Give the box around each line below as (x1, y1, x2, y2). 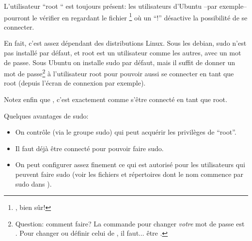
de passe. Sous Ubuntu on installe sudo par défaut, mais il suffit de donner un (4, 57, 236, 67)
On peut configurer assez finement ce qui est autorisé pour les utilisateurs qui (15, 159, 245, 170)
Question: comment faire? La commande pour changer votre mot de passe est (15, 218, 245, 228)
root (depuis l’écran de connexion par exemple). (4, 78, 146, 88)
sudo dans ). (15, 178, 52, 189)
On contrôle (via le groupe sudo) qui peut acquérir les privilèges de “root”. (15, 127, 236, 137)
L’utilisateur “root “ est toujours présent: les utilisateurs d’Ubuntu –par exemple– (4, 1, 247, 11)
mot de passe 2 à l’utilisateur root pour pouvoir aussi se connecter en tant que (4, 67, 234, 78)
